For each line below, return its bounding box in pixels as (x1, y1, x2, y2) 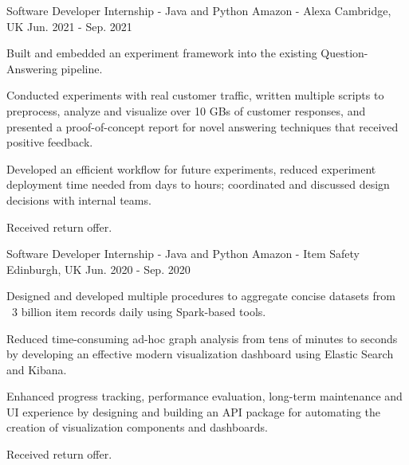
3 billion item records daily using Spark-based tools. (11, 303, 266, 319)
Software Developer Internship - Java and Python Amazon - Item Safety (6, 245, 360, 262)
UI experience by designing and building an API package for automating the (6, 403, 380, 420)
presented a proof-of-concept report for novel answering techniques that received (6, 118, 399, 135)
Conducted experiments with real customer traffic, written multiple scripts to (6, 87, 384, 104)
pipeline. (61, 60, 103, 76)
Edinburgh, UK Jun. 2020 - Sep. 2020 (6, 260, 191, 277)
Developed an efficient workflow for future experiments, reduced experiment (6, 160, 376, 177)
